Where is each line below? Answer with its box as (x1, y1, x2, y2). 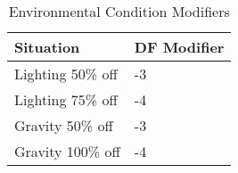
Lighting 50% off (14, 63, 118, 84)
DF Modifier (134, 37, 225, 57)
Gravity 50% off (14, 115, 113, 136)
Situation (14, 37, 80, 57)
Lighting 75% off (14, 89, 118, 110)
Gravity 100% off (14, 141, 120, 161)
